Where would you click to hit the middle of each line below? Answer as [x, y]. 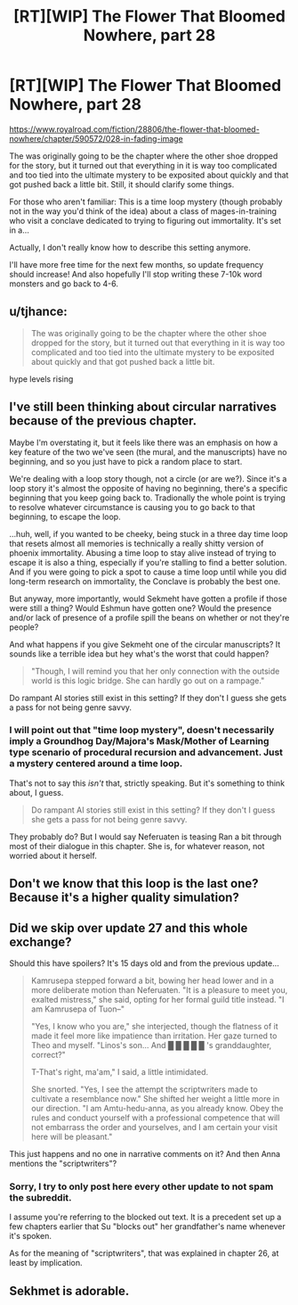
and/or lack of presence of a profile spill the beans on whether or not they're [149, 617]
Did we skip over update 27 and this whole [129, 928]
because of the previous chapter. [103, 421]
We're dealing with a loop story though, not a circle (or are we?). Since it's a [148, 478]
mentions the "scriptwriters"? [63, 1164]
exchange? [41, 942]
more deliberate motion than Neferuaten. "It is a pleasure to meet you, [159, 990]
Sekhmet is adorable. [69, 1291]
